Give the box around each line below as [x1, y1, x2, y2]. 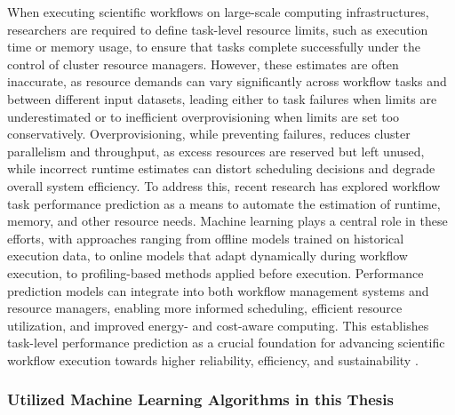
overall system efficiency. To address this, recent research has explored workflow [7, 176, 441, 195]
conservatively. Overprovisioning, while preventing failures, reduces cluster [7, 124, 411, 143]
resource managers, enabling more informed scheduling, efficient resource [7, 299, 403, 317]
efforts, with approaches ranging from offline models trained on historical [7, 228, 404, 247]
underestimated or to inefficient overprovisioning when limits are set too [7, 107, 400, 125]
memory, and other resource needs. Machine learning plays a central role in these [7, 211, 448, 230]
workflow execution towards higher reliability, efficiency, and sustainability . [7, 350, 419, 369]
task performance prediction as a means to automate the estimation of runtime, [7, 194, 441, 212]
